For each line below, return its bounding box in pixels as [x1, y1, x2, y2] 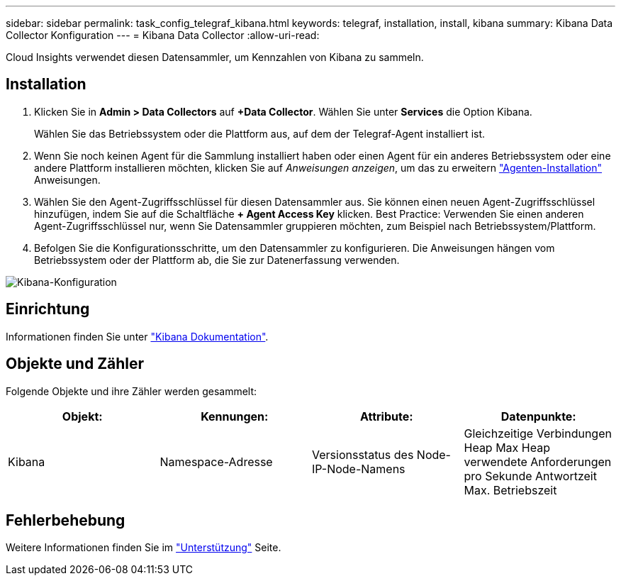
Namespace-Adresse [160, 454, 273, 469]
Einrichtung [6, 300, 90, 319]
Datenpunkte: [500, 409, 576, 424]
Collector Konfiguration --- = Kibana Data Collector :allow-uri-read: [6, 29, 320, 41]
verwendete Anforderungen [464, 454, 612, 469]
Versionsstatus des [312, 447, 414, 462]
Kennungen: [201, 409, 269, 424]
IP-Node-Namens [312, 461, 405, 476]
